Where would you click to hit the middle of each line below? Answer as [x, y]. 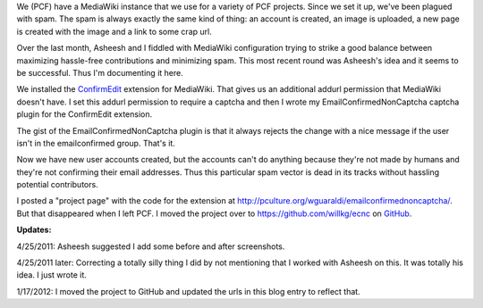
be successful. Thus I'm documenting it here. [100, 72]
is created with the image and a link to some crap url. [114, 31]
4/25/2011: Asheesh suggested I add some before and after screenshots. [151, 246]
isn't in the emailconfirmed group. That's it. [96, 143]
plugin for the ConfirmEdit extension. [84, 114]
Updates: [34, 230]
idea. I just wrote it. [51, 275]
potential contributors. [57, 185]
